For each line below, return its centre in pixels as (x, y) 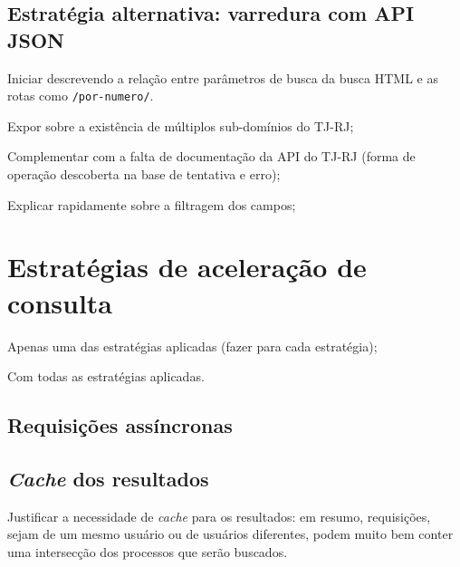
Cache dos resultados (108, 478)
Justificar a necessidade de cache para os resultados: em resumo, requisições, (219, 516)
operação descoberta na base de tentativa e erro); (144, 174)
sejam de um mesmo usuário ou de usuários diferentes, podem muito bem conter (230, 534)
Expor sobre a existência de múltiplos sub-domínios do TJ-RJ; (181, 125)
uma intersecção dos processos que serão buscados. (148, 551)
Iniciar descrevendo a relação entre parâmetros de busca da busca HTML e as (223, 77)
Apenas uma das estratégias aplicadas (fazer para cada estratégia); (192, 346)
